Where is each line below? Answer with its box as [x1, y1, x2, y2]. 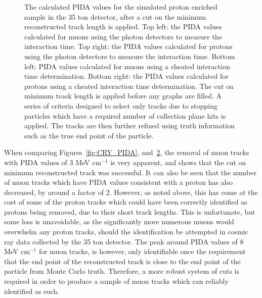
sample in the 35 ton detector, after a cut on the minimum [24, 11, 206, 22]
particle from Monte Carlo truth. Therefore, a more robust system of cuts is [4, 266, 240, 276]
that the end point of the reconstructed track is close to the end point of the [4, 256, 241, 266]
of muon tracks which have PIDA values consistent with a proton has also [4, 177, 233, 187]
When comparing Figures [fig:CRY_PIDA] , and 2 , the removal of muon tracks [4, 147, 249, 158]
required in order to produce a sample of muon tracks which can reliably [4, 276, 229, 286]
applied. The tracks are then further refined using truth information [24, 120, 235, 131]
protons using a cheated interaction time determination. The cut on [24, 80, 234, 91]
